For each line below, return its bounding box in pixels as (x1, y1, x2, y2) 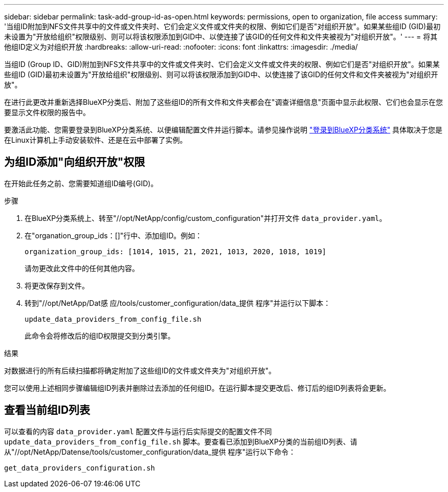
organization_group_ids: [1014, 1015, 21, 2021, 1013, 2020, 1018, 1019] (25, 247, 327, 256)
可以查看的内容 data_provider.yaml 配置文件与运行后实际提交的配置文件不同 (4, 427, 272, 436)
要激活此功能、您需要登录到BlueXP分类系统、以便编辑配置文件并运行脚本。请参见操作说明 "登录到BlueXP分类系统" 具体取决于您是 (4, 125, 443, 134)
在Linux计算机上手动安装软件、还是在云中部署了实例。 (4, 136, 187, 144)
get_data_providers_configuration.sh (4, 463, 155, 472)
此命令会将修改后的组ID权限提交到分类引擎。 (25, 331, 175, 340)
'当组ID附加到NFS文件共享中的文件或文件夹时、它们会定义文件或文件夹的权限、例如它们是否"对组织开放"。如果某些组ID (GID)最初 (4, 22, 441, 31)
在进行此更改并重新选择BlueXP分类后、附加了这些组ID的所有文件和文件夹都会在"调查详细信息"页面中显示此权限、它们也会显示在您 (4, 98, 443, 106)
